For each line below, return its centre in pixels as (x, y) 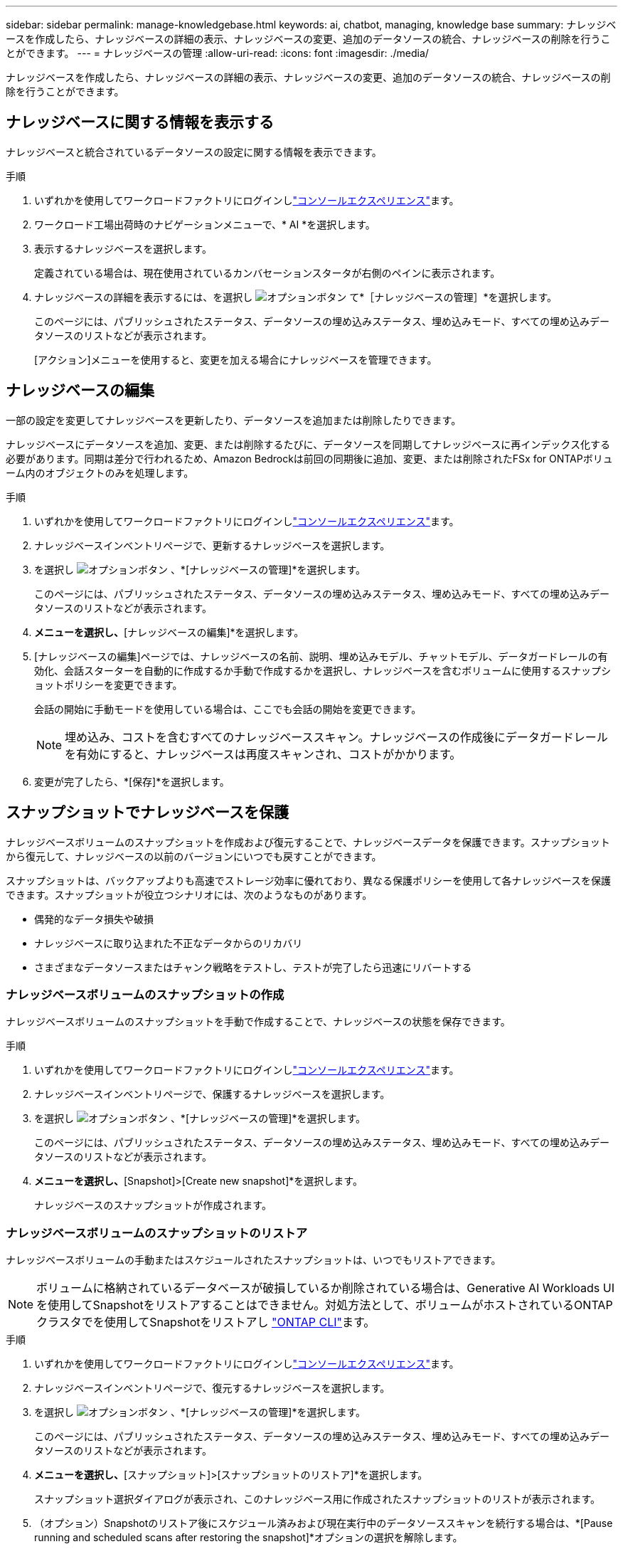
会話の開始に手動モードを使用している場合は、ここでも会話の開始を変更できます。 (228, 709)
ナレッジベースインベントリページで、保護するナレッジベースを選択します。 (212, 1094)
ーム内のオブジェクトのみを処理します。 (100, 472)
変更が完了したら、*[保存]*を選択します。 (132, 781)
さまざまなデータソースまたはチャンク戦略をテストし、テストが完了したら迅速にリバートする (253, 967)
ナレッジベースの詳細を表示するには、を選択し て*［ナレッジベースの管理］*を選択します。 (296, 297)
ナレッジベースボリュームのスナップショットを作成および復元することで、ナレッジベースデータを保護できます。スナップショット (308, 842)
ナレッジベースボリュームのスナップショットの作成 (145, 994)
